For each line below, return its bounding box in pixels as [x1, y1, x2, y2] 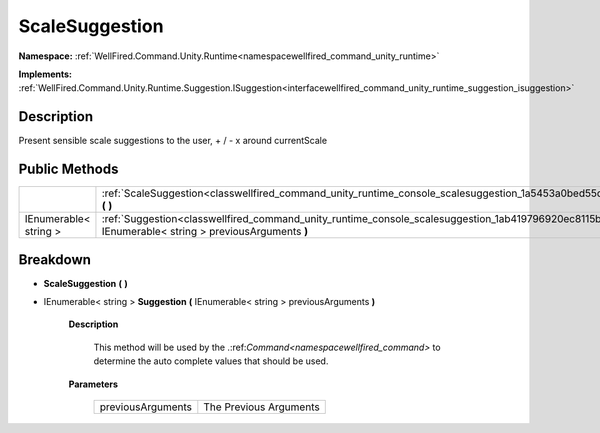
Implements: [18, 68, 73, 80]
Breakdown [18, 251, 92, 268]
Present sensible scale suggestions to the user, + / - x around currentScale [18, 135, 328, 147]
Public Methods [18, 161, 119, 178]
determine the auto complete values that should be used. [93, 355, 329, 367]
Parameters [68, 378, 119, 390]
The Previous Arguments [203, 400, 320, 414]
